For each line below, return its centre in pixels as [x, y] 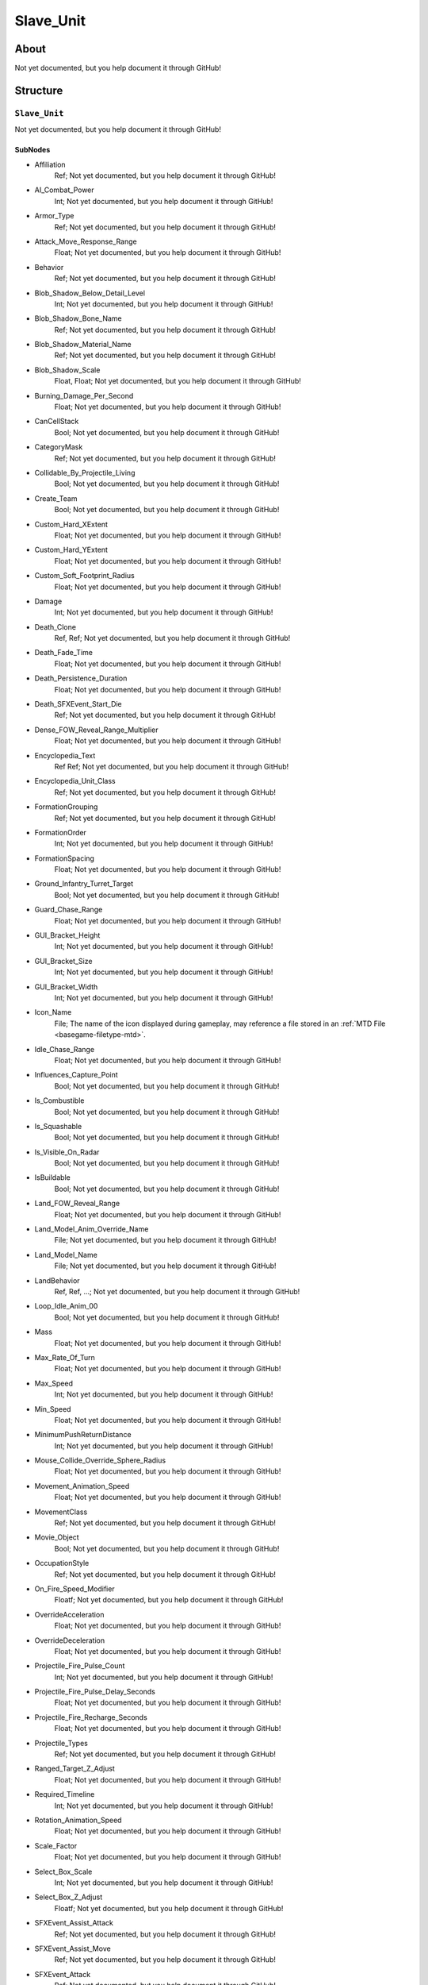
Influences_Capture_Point [76, 1075]
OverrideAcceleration [69, 1614]
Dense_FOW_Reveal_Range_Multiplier [96, 730]
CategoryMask [59, 447]
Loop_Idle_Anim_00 [66, 1306]
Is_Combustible [59, 1100]
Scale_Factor [56, 1845]
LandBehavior [57, 1280]
